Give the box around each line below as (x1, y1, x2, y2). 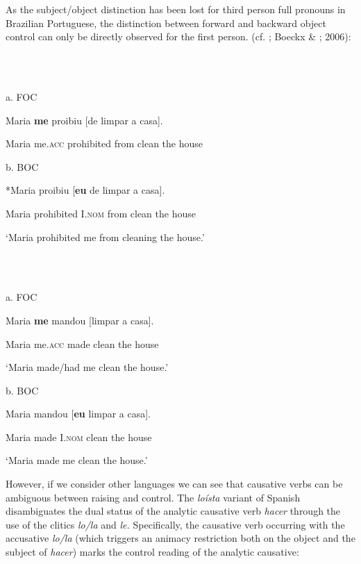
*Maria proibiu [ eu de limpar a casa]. (6, 183, 165, 197)
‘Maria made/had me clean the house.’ (6, 360, 169, 374)
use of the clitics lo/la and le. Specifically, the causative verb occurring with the (6, 517, 345, 531)
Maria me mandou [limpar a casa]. (6, 313, 154, 327)
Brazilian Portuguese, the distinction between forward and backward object (6, 15, 326, 30)
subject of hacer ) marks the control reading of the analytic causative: (6, 545, 299, 559)
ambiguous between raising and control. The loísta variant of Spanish (6, 490, 301, 504)
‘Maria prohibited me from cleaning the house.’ (6, 229, 205, 244)
